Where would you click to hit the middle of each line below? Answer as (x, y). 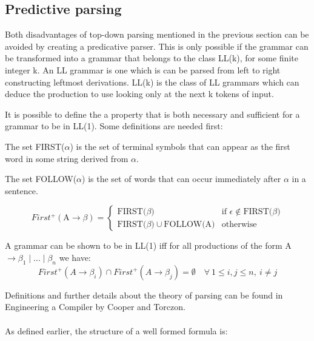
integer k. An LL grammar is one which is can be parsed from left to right (143, 69)
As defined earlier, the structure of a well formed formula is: (116, 330)
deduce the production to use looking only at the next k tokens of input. (139, 94)
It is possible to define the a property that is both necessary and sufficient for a (152, 114)
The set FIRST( (35, 146)
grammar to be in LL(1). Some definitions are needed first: (114, 126)
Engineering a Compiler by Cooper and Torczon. (95, 307)
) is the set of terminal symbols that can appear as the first (180, 146)
